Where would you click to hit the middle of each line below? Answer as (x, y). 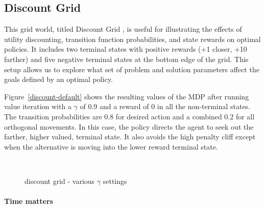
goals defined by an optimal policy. (58, 79)
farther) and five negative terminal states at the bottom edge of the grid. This (126, 59)
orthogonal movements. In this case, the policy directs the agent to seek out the (129, 126)
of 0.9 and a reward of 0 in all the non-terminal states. (165, 106)
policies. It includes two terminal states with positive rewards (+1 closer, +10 (126, 49)
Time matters (29, 201)
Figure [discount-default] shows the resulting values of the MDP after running (127, 96)
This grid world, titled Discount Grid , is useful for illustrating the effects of (123, 29)
